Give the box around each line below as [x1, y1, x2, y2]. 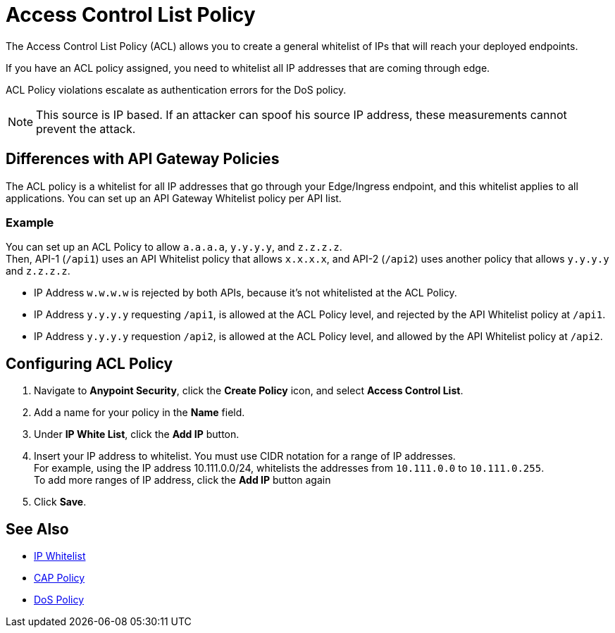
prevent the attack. [36, 121, 136, 136]
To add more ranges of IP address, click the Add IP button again [34, 474, 331, 487]
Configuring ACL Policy [6, 354, 173, 372]
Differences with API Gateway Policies [6, 150, 280, 168]
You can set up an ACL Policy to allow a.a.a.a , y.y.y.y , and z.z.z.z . [6, 241, 342, 253]
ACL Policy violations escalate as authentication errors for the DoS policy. [6, 83, 347, 96]
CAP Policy [34, 572, 85, 584]
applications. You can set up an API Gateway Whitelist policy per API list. [6, 192, 342, 204]
